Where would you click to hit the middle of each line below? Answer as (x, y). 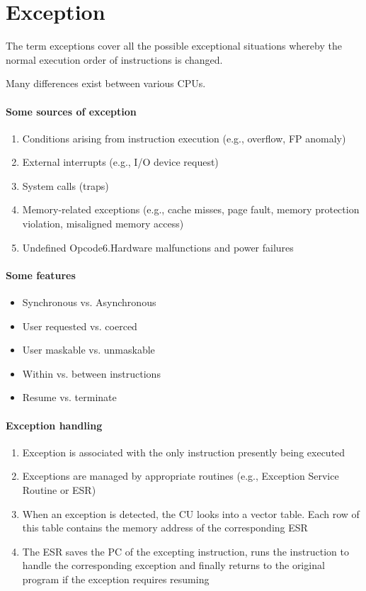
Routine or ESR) (59, 490)
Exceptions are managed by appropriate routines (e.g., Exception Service (181, 476)
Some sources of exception (71, 111)
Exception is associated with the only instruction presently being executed (184, 452)
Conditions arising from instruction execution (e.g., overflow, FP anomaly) (184, 138)
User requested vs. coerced (80, 326)
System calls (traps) (65, 185)
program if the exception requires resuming (116, 579)
